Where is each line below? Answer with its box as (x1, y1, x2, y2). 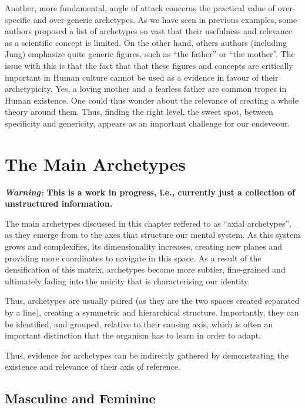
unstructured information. (5, 197, 113, 210)
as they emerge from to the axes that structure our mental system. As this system (5, 228, 300, 241)
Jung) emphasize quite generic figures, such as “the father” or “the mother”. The (5, 48, 295, 60)
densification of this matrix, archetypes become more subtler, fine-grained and (5, 263, 286, 276)
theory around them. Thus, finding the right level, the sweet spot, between (5, 105, 273, 118)
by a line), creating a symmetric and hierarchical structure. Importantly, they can (5, 306, 299, 318)
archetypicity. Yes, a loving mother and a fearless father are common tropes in (5, 82, 287, 95)
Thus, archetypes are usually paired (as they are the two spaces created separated (5, 294, 300, 307)
